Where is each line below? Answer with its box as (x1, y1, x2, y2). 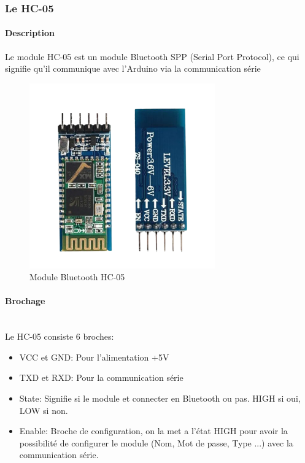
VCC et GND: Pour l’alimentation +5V (19, 350, 169, 363)
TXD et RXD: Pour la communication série (19, 371, 183, 384)
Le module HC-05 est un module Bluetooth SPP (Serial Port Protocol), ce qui (5, 50, 299, 63)
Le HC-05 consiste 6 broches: (5, 330, 114, 343)
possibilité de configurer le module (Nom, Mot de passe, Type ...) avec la (19, 436, 293, 449)
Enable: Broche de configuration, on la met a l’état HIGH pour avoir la (19, 424, 288, 437)
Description (5, 26, 55, 39)
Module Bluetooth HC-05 (29, 270, 125, 283)
